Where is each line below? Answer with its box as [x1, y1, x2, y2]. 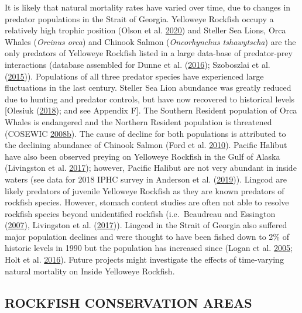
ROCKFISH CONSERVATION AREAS [5, 293, 252, 311]
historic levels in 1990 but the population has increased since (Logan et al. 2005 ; [5, 242, 293, 254]
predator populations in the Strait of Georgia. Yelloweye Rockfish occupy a [5, 12, 274, 25]
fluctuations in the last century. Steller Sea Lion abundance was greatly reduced [5, 81, 291, 94]
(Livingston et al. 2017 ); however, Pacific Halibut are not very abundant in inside [5, 161, 297, 174]
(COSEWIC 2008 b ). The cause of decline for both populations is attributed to [5, 127, 286, 139]
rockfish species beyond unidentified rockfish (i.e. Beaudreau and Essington [5, 207, 276, 219]
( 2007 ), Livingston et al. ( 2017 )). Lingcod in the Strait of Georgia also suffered [5, 219, 287, 231]
